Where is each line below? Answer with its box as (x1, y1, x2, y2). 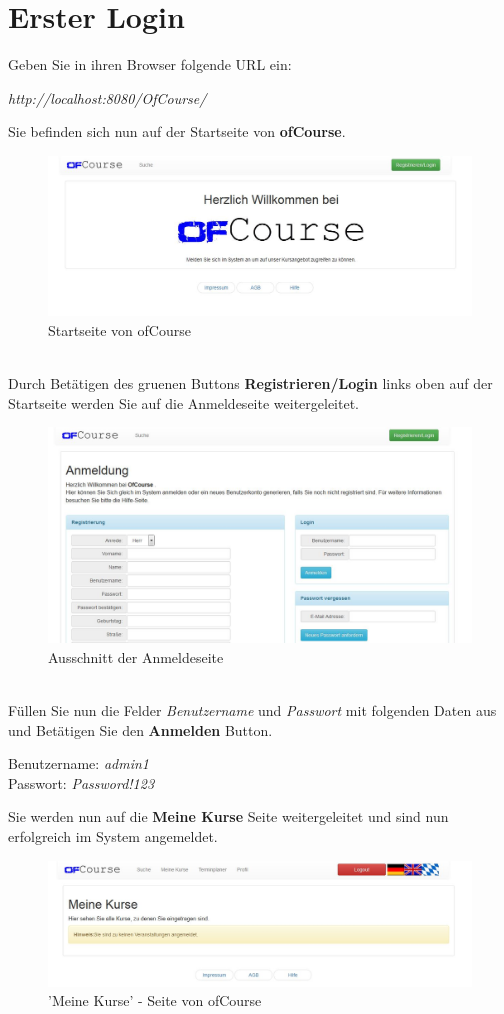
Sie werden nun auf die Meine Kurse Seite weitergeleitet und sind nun (8, 806, 449, 827)
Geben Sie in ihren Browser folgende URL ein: (8, 54, 292, 75)
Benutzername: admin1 (8, 753, 149, 774)
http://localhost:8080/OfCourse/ (8, 87, 207, 108)
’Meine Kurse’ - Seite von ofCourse (48, 990, 262, 1011)
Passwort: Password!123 (8, 772, 155, 793)
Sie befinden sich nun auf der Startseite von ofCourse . (8, 121, 346, 142)
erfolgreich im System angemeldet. (8, 826, 218, 846)
